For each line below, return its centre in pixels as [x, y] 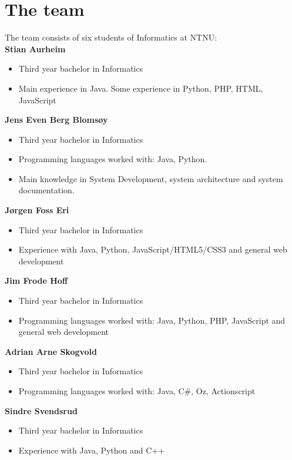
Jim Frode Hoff [36, 281]
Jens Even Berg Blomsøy [56, 120]
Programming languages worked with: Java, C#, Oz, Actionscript [137, 391]
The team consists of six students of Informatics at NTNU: [111, 37]
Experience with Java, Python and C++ [92, 450]
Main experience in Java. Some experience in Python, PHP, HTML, [141, 88]
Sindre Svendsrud [41, 410]
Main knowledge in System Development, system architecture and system [151, 178]
